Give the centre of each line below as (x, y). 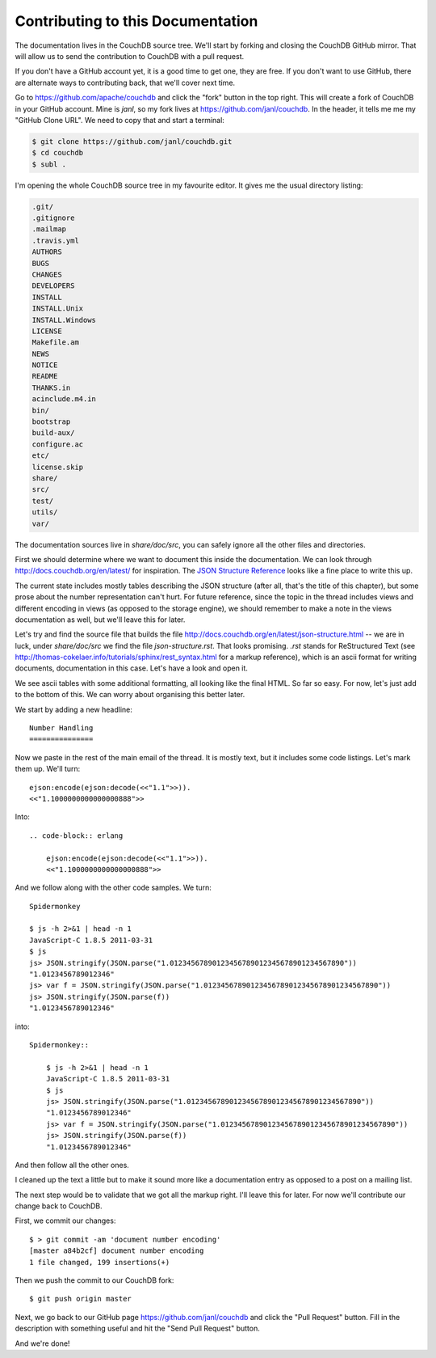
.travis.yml (56, 240)
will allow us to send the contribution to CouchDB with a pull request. (130, 56)
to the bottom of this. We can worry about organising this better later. (130, 695)
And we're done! (42, 1343)
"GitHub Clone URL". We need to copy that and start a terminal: (120, 120)
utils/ (45, 512)
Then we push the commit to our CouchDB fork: (94, 1280)
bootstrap (51, 422)
